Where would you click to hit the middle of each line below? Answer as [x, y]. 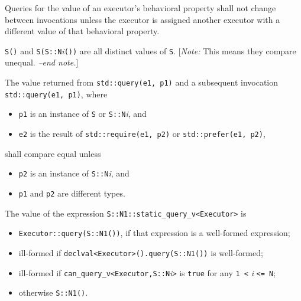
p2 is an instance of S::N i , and [74, 173]
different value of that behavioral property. [82, 31]
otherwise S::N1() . [53, 292]
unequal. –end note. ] [42, 62]
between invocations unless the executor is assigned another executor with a [143, 19]
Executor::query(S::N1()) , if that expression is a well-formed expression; [154, 233]
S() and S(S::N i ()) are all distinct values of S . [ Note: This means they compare [150, 50]
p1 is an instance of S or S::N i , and [82, 114]
